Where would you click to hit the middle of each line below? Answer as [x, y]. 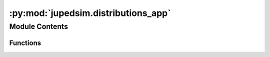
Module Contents [39, 26]
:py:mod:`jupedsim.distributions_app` [90, 13]
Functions [25, 43]
